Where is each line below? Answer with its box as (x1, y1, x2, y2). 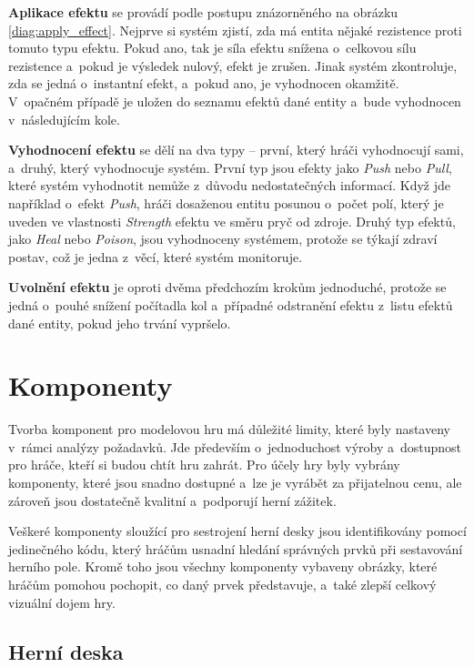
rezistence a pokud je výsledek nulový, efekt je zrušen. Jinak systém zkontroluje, (8, 56, 458, 75)
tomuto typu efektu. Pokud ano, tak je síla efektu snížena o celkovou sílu (8, 38, 417, 57)
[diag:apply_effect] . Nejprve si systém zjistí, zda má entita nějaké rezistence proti (8, 20, 462, 39)
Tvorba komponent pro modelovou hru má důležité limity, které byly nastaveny (8, 419, 450, 439)
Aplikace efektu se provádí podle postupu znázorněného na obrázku (8, 3, 398, 21)
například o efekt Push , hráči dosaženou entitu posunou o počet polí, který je (8, 193, 444, 212)
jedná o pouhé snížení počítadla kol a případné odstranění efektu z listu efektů (8, 295, 453, 314)
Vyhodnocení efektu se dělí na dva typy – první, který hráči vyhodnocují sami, (8, 140, 464, 159)
